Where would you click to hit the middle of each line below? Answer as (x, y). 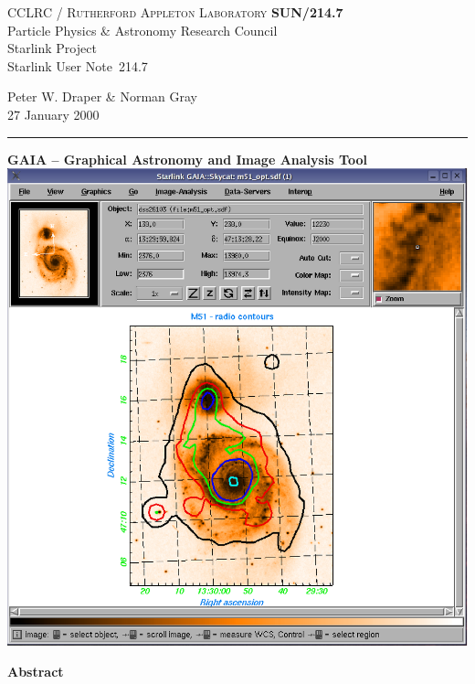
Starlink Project (52, 48)
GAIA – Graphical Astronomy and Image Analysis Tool (187, 159)
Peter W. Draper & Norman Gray (102, 96)
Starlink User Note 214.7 (78, 65)
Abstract (36, 671)
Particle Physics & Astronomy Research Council (142, 30)
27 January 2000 (53, 114)
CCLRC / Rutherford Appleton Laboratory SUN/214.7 (175, 12)
